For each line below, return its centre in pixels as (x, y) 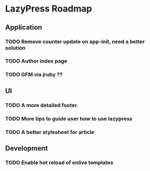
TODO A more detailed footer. (42, 105)
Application (24, 27)
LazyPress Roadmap (49, 9)
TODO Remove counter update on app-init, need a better (75, 42)
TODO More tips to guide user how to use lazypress (69, 118)
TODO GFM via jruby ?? (34, 75)
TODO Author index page (36, 61)
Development (27, 148)
